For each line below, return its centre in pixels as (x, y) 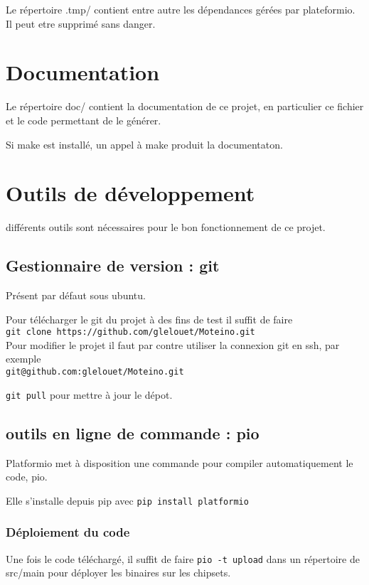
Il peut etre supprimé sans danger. (81, 23)
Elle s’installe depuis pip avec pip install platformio (127, 500)
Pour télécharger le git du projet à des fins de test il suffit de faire (149, 319)
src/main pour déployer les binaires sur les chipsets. (118, 573)
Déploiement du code (68, 532)
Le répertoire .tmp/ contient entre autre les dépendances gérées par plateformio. (181, 9)
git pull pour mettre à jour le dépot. (89, 394)
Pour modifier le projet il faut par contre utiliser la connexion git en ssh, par (173, 344)
